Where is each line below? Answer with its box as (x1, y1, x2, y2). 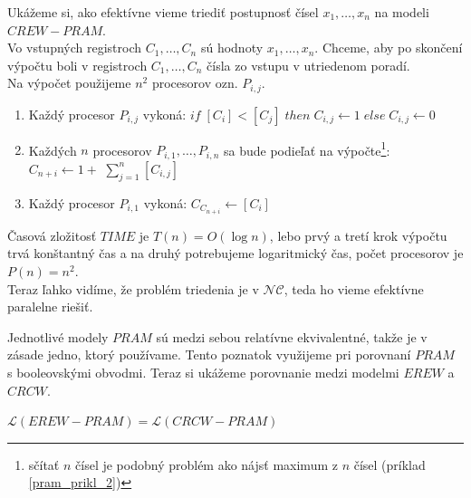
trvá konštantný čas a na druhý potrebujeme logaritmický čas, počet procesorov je (7, 244, 464, 263)
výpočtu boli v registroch (7, 55, 148, 74)
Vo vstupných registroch (7, 38, 142, 57)
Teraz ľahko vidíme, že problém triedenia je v (7, 279, 259, 298)
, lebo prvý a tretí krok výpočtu (269, 225, 447, 244)
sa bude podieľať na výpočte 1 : (223, 138, 390, 159)
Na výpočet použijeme (7, 73, 131, 92)
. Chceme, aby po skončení (314, 38, 463, 57)
